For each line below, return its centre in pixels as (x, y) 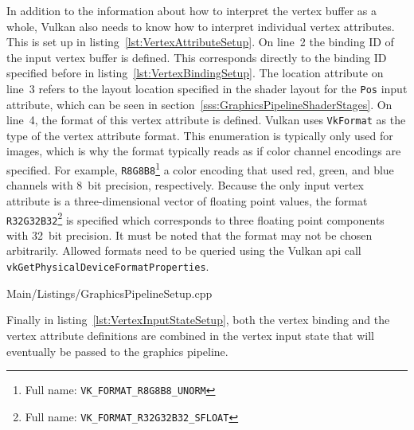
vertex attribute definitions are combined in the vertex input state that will (190, 335)
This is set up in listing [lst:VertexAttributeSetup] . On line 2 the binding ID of (200, 42)
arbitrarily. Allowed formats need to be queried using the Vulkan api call (184, 250)
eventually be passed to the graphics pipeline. (117, 351)
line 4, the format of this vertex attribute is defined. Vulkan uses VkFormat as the (206, 120)
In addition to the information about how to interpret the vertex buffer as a (192, 10)
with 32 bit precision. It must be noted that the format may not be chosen (189, 235)
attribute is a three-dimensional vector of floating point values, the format (187, 200)
